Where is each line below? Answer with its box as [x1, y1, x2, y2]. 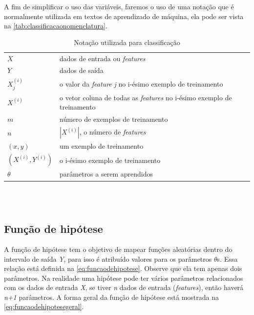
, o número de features [79, 127, 146, 137]
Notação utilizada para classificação [74, 37, 180, 47]
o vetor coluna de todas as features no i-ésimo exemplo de [60, 92, 232, 102]
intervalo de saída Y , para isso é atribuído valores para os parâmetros [4, 253, 212, 264]
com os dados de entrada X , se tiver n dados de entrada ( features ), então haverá [4, 282, 244, 292]
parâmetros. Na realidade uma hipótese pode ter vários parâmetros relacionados [4, 272, 243, 283]
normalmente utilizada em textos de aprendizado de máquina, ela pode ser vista [4, 11, 244, 21]
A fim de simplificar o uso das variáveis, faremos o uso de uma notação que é [4, 1, 234, 11]
